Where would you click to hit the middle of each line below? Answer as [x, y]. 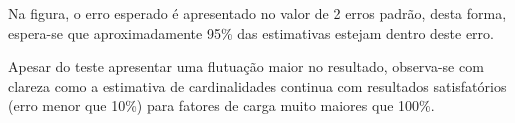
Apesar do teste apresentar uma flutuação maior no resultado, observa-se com [246, 66]
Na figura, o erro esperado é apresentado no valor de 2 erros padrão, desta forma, [257, 13]
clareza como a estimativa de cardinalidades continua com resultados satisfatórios [257, 85]
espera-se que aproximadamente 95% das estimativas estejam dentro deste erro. [251, 32]
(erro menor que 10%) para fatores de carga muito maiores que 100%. [221, 105]
